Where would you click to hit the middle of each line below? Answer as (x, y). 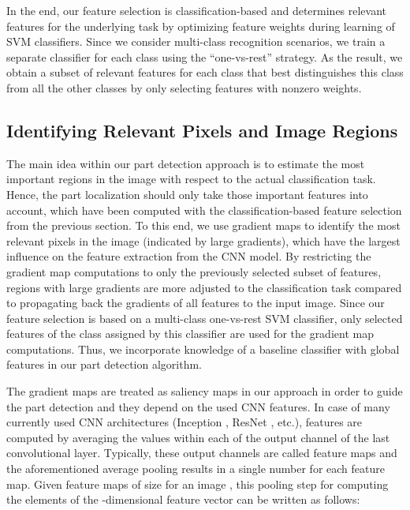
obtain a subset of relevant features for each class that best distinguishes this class (205, 72)
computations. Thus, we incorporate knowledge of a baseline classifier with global (203, 349)
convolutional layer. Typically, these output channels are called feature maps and (202, 453)
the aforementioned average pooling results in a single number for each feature (196, 469)
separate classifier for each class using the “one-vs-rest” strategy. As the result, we (205, 56)
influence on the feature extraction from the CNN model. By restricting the (189, 256)
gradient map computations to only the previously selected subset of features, (194, 271)
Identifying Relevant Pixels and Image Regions (202, 130)
